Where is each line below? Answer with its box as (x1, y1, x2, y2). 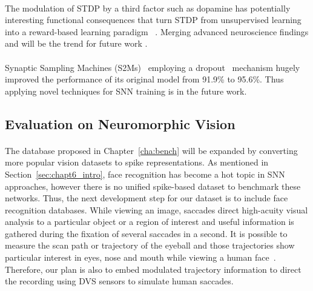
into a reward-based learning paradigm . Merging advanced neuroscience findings (5, 25, 309, 38)
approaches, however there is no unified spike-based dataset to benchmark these (5, 179, 301, 192)
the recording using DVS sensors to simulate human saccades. (5, 275, 234, 287)
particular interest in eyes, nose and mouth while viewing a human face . (5, 251, 276, 264)
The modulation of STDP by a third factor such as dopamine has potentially (5, 1, 291, 14)
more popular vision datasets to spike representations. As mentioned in (5, 156, 269, 169)
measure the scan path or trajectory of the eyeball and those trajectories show (5, 239, 295, 252)
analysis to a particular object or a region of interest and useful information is (5, 215, 294, 228)
